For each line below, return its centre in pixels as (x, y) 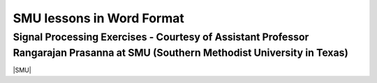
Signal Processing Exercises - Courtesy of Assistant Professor (161, 37)
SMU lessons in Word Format (99, 18)
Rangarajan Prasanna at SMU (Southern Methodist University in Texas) (181, 53)
